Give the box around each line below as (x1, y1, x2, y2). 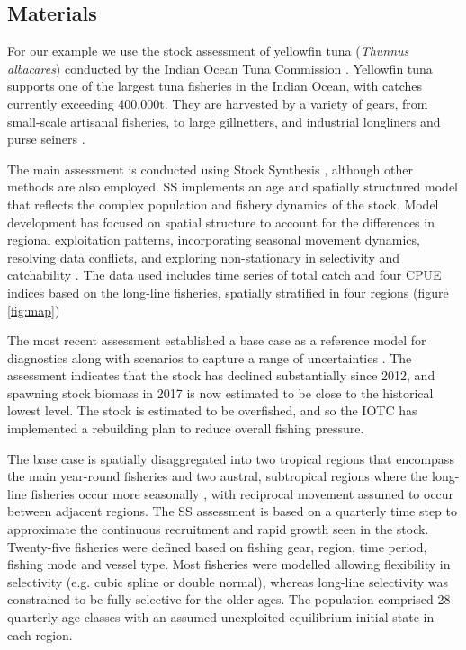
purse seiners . (7, 129, 85, 148)
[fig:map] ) (7, 300, 60, 319)
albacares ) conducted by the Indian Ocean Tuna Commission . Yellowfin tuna (7, 58, 433, 77)
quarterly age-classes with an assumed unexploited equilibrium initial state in (7, 608, 435, 627)
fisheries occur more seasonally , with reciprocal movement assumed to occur (31, 484, 454, 503)
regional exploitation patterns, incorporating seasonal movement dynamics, (7, 230, 420, 249)
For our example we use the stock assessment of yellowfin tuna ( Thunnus (7, 41, 409, 60)
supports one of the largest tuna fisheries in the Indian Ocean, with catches (7, 76, 423, 95)
